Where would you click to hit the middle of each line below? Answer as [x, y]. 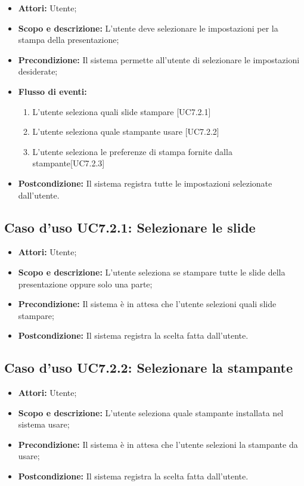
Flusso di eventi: [52, 91]
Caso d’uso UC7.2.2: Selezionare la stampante [149, 368]
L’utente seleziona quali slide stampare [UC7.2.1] [122, 111]
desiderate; [38, 71]
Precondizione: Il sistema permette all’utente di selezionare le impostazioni [159, 59]
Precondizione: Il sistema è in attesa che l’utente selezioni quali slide [147, 304]
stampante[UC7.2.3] [69, 163]
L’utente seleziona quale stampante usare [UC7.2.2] [126, 131]
